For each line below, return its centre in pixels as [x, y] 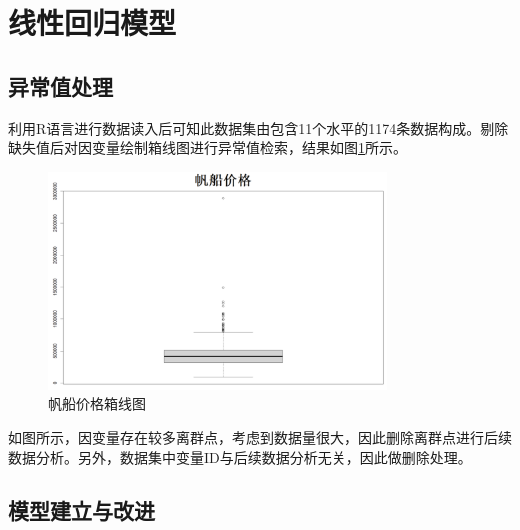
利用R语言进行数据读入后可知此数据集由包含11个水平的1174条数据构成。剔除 [258, 127]
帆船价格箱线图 [97, 403]
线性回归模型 [92, 22]
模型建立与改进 [81, 510]
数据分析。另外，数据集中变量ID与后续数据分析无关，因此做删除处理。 [240, 456]
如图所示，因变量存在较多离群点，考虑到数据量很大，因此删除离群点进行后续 [260, 436]
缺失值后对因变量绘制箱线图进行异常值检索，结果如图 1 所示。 [207, 147]
